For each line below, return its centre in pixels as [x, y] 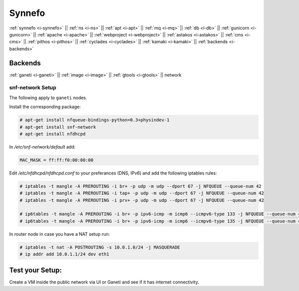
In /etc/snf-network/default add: [42, 146]
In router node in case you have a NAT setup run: [60, 234]
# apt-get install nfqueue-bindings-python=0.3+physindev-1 [95, 120]
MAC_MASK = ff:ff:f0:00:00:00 [57, 160]
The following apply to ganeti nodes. [48, 98]
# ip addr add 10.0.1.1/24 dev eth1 [65, 254]
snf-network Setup [33, 88]
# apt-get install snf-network [58, 127]
